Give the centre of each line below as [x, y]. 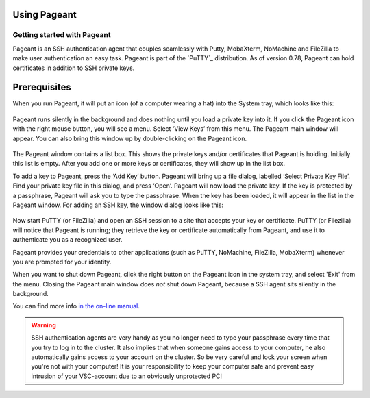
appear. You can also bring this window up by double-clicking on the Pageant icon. [130, 138]
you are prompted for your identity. [62, 262]
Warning [44, 325]
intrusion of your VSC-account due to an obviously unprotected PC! [127, 376]
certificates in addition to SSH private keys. [74, 68]
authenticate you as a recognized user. [67, 240]
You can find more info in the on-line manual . [76, 306]
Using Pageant [45, 15]
